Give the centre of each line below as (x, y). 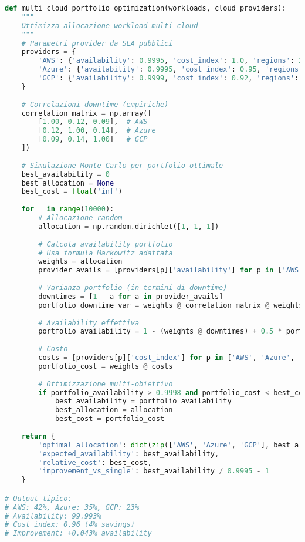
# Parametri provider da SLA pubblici (97, 43)
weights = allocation (80, 262)
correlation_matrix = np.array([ (87, 113)
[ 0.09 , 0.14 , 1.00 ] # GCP (93, 139)
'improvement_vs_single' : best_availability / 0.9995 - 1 (154, 471)
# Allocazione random (80, 218)
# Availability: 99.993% (53, 516)
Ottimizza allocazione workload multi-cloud (110, 26)
